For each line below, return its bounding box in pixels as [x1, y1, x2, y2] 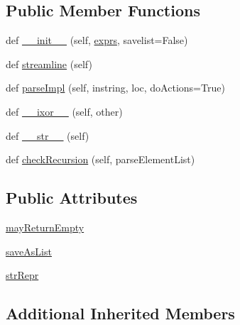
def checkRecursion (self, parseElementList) [6, 152, 195, 167]
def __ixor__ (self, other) [6, 104, 123, 119]
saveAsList [6, 243, 52, 258]
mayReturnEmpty [6, 219, 84, 234]
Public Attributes [6, 187, 138, 209]
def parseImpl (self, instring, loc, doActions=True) [6, 80, 225, 95]
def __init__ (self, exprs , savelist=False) [6, 33, 188, 48]
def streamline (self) [6, 56, 92, 71]
